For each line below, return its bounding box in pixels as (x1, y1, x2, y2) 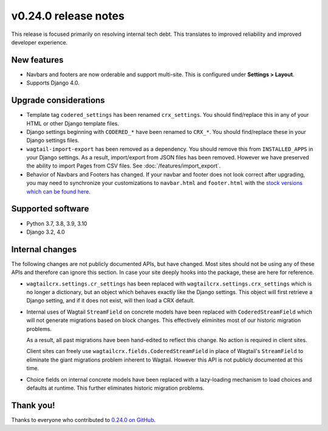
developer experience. (11, 38, 68, 46)
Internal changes (11, 244, 77, 254)
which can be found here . (26, 187, 91, 195)
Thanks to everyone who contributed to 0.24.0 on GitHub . (11, 416, 156, 423)
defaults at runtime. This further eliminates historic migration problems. (26, 384, 205, 391)
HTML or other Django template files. (26, 119, 120, 127)
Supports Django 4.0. (26, 79, 80, 86)
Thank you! (11, 400, 55, 410)
